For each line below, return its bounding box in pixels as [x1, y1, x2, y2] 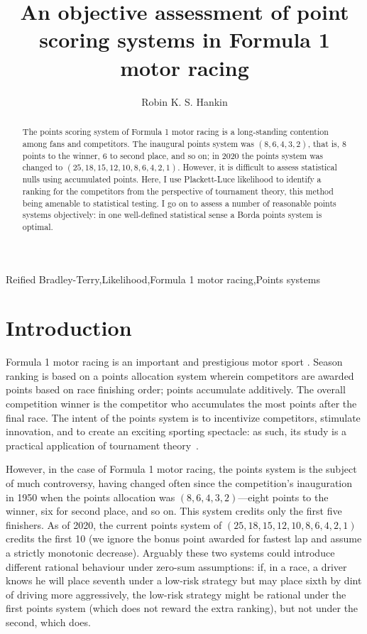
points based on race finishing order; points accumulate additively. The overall [6, 382, 346, 397]
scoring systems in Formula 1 [39, 25, 330, 54]
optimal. [22, 220, 53, 232]
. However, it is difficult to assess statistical [177, 161, 337, 173]
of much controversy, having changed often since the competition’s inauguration [6, 476, 353, 491]
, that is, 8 [307, 137, 346, 149]
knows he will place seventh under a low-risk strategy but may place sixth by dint [6, 573, 362, 588]
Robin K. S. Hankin [141, 94, 228, 109]
